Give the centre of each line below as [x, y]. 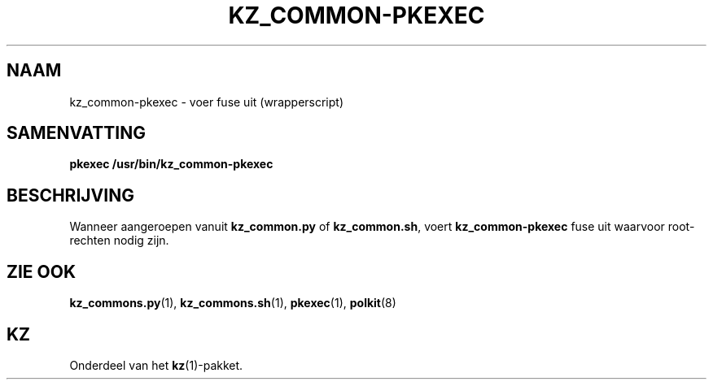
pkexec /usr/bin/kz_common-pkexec [171, 164]
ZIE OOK [42, 271]
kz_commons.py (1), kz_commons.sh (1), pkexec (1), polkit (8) [233, 303]
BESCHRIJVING [70, 195]
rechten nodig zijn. [119, 241]
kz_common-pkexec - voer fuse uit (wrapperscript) [207, 102]
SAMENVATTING [76, 133]
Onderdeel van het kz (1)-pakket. [156, 365]
